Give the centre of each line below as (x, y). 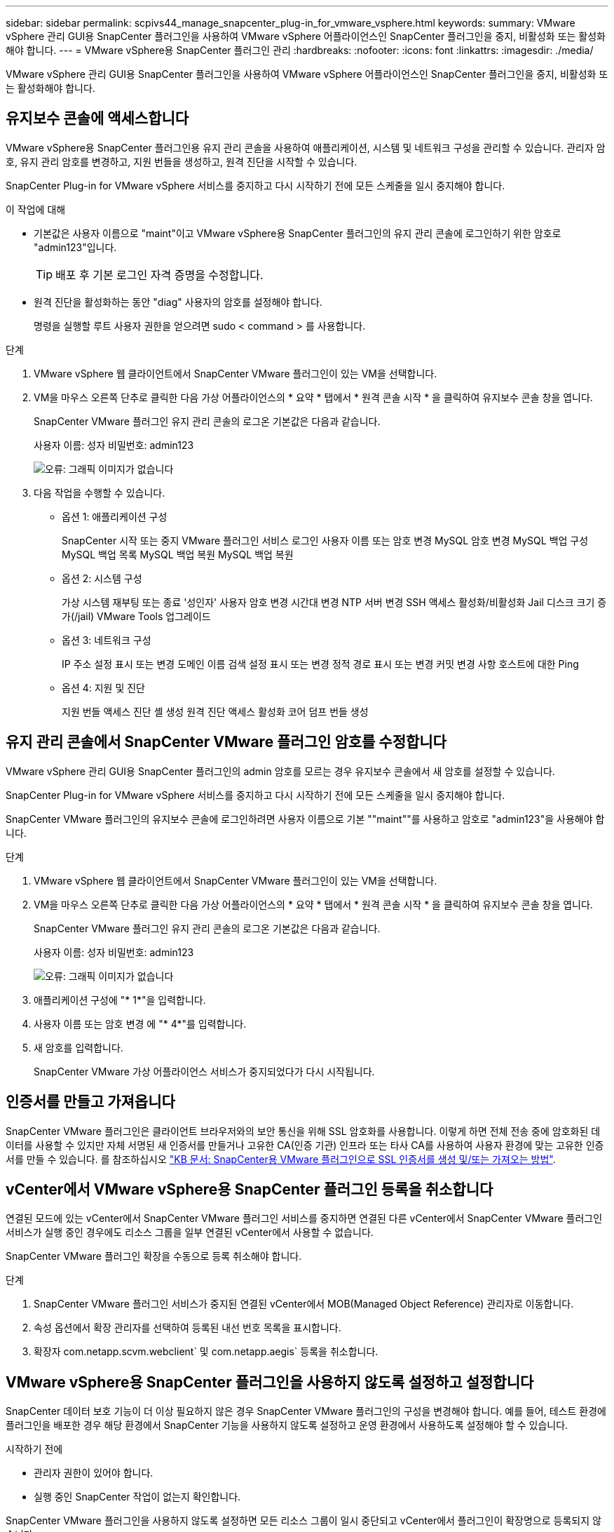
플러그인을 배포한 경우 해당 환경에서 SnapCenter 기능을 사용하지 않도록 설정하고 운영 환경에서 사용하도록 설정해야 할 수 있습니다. (287, 1425)
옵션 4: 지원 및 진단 (103, 687)
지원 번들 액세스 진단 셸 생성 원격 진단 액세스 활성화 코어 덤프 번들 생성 (215, 711)
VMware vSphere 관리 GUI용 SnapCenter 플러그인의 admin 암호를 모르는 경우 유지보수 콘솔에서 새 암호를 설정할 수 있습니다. (280, 771)
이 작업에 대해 (36, 209)
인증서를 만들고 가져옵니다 (90, 1102)
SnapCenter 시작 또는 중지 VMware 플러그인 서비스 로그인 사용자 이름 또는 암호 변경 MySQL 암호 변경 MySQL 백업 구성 (325, 540)
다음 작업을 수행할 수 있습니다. (100, 492)
